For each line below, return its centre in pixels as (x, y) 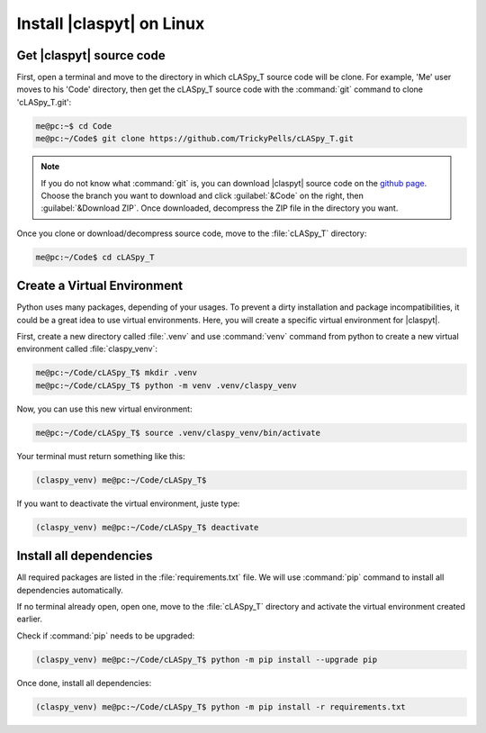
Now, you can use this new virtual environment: (104, 409)
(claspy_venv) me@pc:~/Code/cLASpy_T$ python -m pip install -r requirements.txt (221, 706)
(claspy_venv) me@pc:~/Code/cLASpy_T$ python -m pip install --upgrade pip (207, 659)
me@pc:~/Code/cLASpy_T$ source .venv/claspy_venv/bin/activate (178, 433)
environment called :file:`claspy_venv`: (87, 349)
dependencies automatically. (70, 590)
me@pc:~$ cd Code (74, 126)
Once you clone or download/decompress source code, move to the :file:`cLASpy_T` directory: (192, 233)
